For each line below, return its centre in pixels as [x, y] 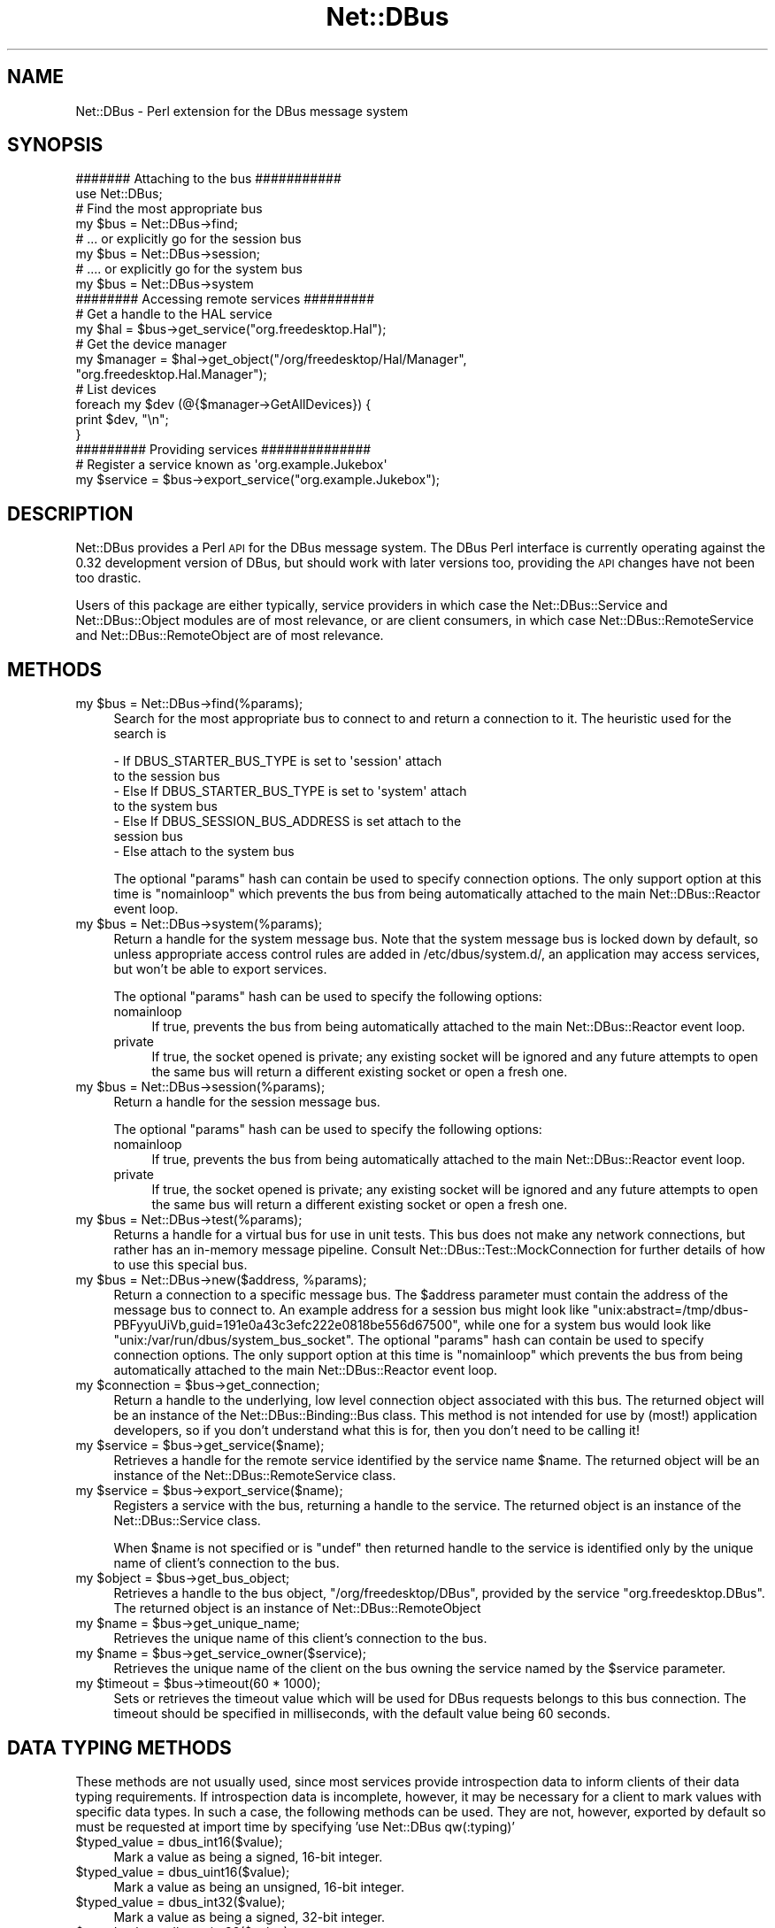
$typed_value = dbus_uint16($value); [183, 1871]
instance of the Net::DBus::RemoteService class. [255, 1476]
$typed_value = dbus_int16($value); [179, 1841]
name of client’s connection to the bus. [226, 1563]
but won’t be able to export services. [220, 969]
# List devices [116, 389]
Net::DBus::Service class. [187, 1521]
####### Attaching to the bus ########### [208, 179]
